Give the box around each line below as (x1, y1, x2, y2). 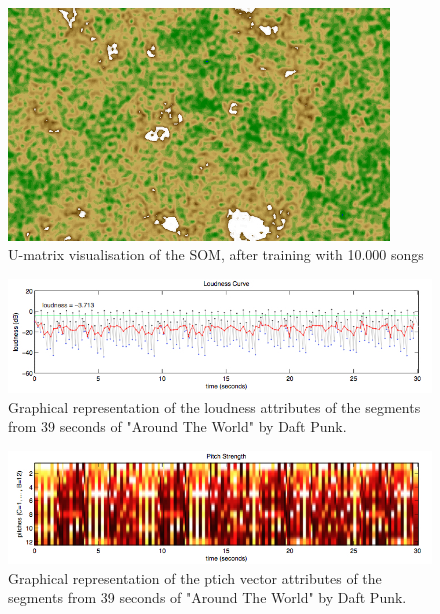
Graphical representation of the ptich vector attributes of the (8, 567, 382, 588)
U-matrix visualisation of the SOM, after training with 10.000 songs (8, 244, 424, 265)
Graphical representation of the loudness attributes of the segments (8, 396, 421, 417)
